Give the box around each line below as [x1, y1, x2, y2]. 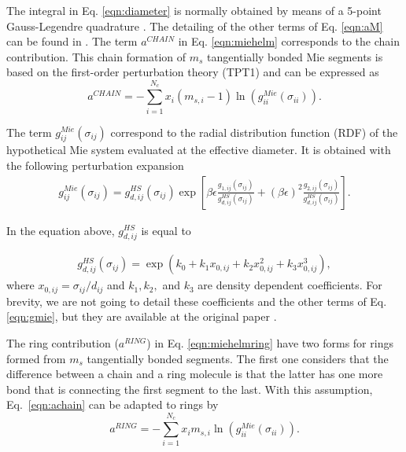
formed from [6, 350, 66, 366]
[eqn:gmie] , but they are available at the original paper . [6, 308, 277, 325]
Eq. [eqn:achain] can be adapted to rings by [6, 396, 219, 413]
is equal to [141, 222, 191, 238]
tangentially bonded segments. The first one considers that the [87, 350, 389, 366]
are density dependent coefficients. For [197, 277, 382, 293]
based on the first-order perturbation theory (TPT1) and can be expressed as [6, 64, 379, 80]
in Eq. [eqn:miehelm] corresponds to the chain [178, 33, 400, 50]
